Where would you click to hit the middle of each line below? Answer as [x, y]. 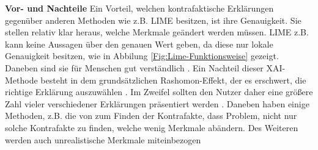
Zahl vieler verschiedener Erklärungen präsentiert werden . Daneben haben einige [157, 103]
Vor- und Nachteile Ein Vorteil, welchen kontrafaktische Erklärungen [139, 8]
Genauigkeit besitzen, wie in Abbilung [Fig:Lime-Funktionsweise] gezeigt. [142, 56]
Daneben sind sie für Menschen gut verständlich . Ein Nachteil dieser [134, 67]
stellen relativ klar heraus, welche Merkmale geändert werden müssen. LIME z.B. [157, 32]
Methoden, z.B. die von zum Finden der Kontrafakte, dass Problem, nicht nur [151, 116]
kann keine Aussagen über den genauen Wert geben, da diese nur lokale [139, 44]
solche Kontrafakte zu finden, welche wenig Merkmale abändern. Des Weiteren [152, 127]
